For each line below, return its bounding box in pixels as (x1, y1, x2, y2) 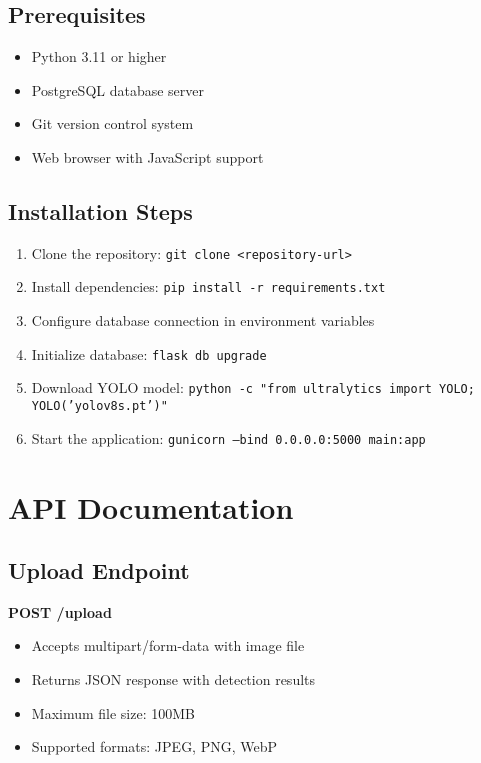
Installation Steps (8, 195, 193, 226)
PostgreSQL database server (31, 79, 205, 100)
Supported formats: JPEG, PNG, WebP (31, 736, 278, 757)
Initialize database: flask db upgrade (31, 343, 267, 364)
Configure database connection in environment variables (31, 310, 375, 331)
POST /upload (8, 601, 112, 622)
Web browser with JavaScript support (31, 146, 264, 167)
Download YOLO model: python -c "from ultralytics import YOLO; (31, 377, 475, 398)
